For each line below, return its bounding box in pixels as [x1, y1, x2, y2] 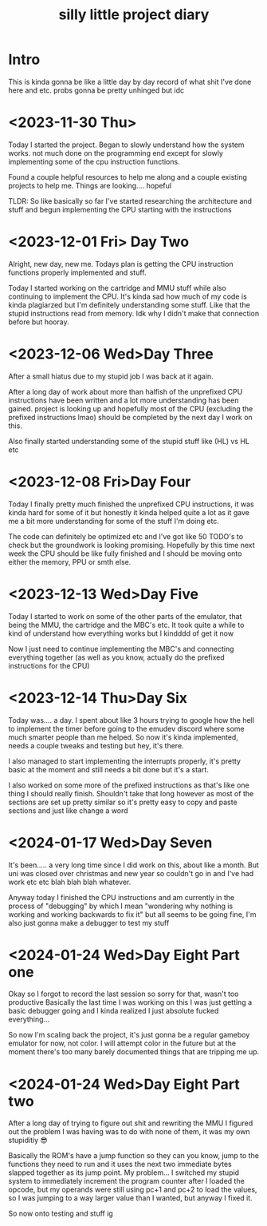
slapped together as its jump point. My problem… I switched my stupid [8, 1168, 240, 1177]
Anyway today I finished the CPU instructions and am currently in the [8, 892, 235, 902]
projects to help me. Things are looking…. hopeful [8, 181, 172, 190]
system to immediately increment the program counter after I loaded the [8, 1176, 245, 1186]
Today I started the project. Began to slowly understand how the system [8, 140, 245, 149]
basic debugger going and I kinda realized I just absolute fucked [8, 1006, 219, 1016]
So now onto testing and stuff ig [8, 1208, 113, 1219]
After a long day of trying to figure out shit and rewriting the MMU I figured [8, 1118, 253, 1128]
